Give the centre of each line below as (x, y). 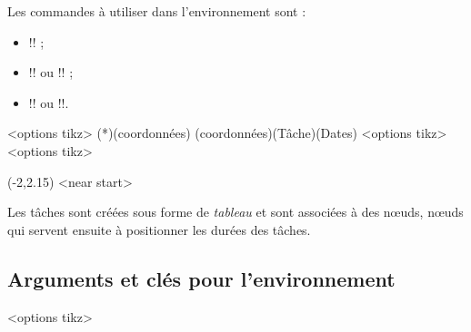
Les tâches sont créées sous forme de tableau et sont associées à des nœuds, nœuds (235, 212)
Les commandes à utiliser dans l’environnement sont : (157, 11)
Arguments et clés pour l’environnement (201, 278)
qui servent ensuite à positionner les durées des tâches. (159, 229)
